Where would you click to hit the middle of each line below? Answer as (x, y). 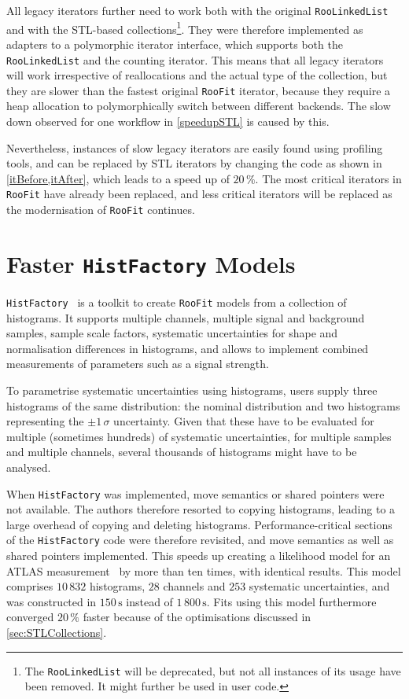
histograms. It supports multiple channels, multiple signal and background (186, 317)
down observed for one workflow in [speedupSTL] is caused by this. (168, 121)
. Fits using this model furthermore (291, 601)
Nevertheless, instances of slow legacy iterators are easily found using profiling (195, 147)
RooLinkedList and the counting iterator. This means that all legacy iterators (195, 59)
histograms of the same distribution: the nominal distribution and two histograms (203, 405)
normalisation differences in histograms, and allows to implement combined (188, 348)
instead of (149, 601)
